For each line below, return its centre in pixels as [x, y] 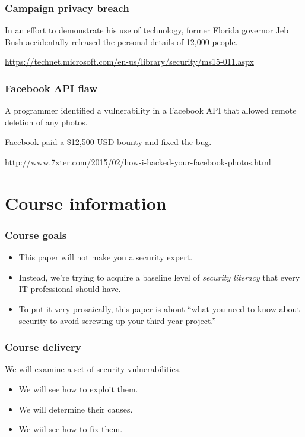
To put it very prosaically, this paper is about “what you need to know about [159, 308]
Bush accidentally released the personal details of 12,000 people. [121, 41]
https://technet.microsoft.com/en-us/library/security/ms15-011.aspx [129, 62]
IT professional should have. [70, 289]
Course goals [36, 235]
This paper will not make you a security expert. [106, 257]
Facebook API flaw [51, 88]
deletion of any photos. [46, 122]
